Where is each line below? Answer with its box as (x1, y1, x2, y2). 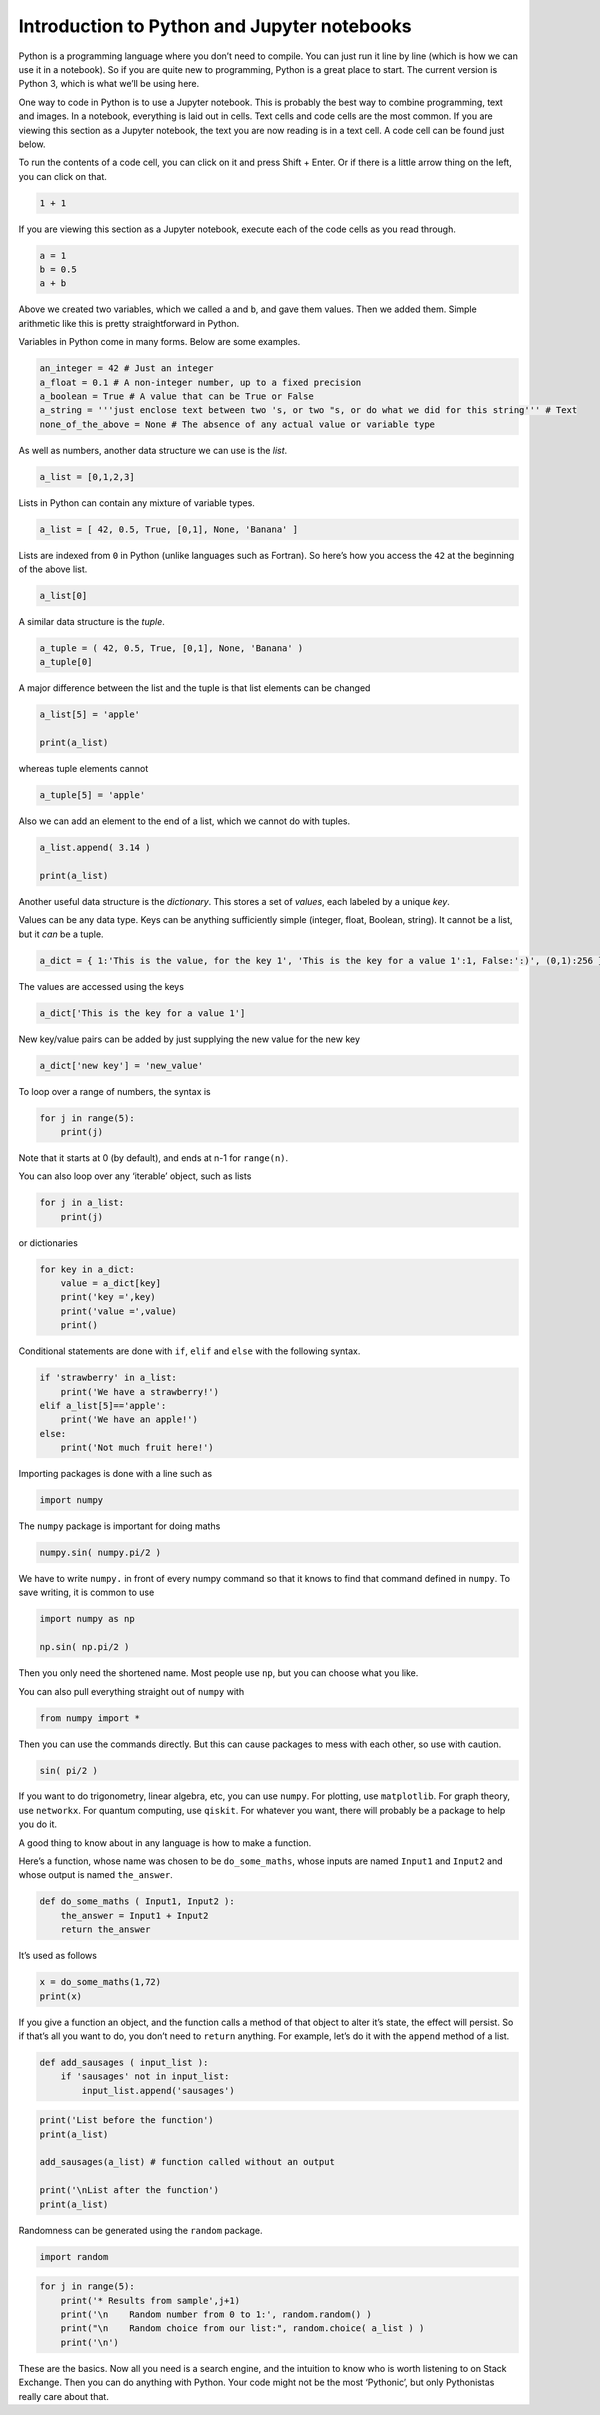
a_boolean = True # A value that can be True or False (39, 390, 314, 402)
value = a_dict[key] (60, 1278, 162, 1289)
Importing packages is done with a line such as (18, 1468, 213, 1480)
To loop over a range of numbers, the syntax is (18, 1085, 211, 1097)
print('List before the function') (39, 2115, 214, 2126)
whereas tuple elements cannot (18, 763, 149, 775)
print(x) (39, 1990, 83, 2002)
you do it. (18, 1818, 58, 1830)
